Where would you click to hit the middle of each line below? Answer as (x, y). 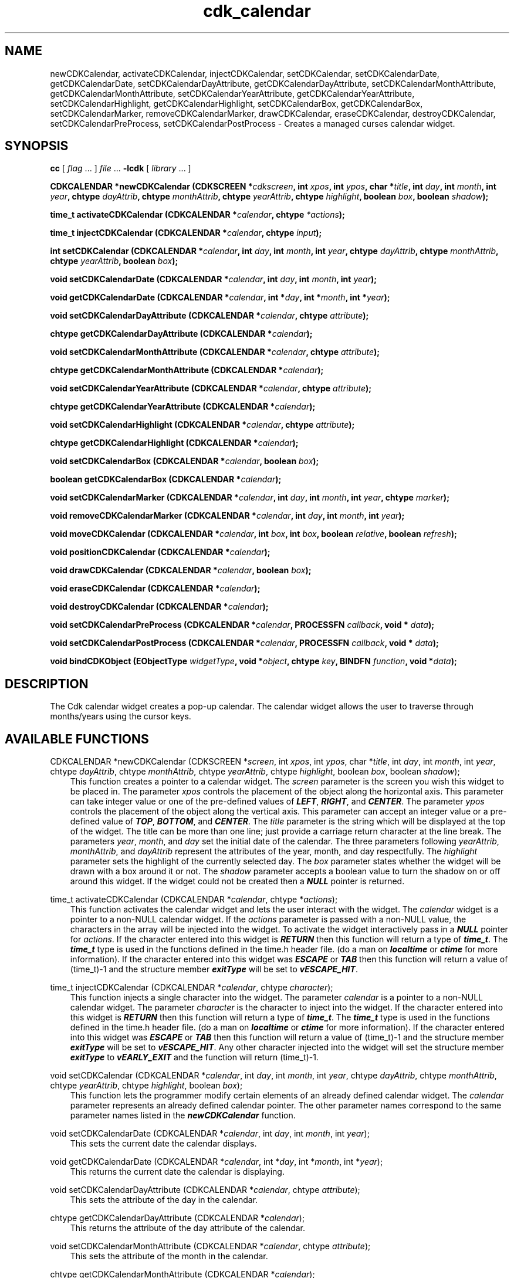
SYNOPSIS (37, 146)
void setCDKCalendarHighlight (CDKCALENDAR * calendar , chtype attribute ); (202, 425)
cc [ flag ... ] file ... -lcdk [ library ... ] (121, 168)
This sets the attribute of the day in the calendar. (164, 1200)
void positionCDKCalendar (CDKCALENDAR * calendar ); (160, 552)
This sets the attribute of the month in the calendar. (169, 1256)
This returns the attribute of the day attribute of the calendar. (188, 1228)
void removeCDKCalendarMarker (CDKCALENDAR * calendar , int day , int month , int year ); (227, 516)
